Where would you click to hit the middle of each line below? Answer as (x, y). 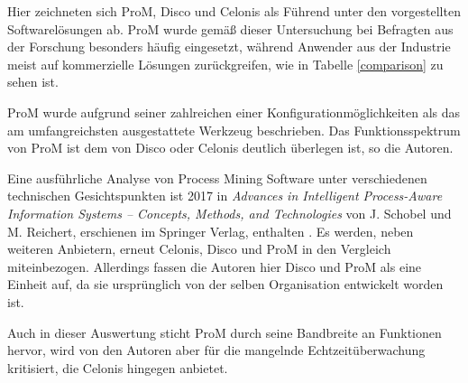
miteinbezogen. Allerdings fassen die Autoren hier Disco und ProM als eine (215, 266)
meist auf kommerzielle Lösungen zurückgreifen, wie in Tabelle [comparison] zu (225, 64)
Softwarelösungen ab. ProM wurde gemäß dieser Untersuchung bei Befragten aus (230, 28)
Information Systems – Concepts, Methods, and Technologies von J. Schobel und (229, 213)
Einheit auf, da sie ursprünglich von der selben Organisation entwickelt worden (225, 284)
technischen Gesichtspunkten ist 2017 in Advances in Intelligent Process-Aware (225, 196)
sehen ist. (33, 82)
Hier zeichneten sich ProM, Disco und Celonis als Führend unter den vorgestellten (234, 11)
